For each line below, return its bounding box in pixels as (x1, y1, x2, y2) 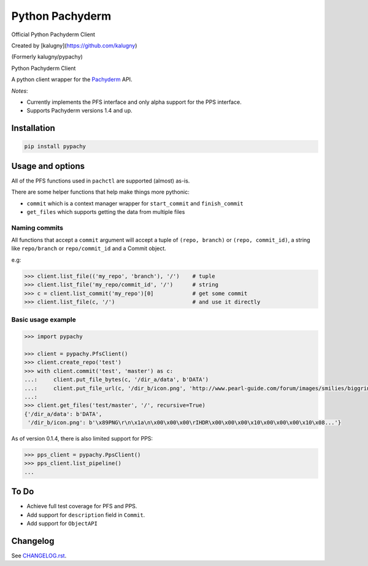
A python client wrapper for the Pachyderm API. (11, 76, 132, 83)
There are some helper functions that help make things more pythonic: (11, 188, 190, 196)
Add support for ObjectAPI (26, 520, 98, 527)
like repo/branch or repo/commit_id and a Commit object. (11, 245, 167, 252)
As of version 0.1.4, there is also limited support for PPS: (11, 435, 153, 442)
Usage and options (11, 160, 85, 171)
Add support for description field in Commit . (26, 511, 145, 519)
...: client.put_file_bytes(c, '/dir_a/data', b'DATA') (24, 376, 209, 383)
